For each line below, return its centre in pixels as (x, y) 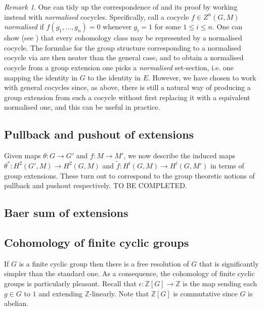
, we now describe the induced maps (180, 156)
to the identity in (114, 77)
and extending (60, 293)
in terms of (227, 165)
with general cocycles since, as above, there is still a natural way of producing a (127, 87)
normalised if (24, 27)
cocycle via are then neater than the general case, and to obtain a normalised (124, 57)
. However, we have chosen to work (202, 77)
